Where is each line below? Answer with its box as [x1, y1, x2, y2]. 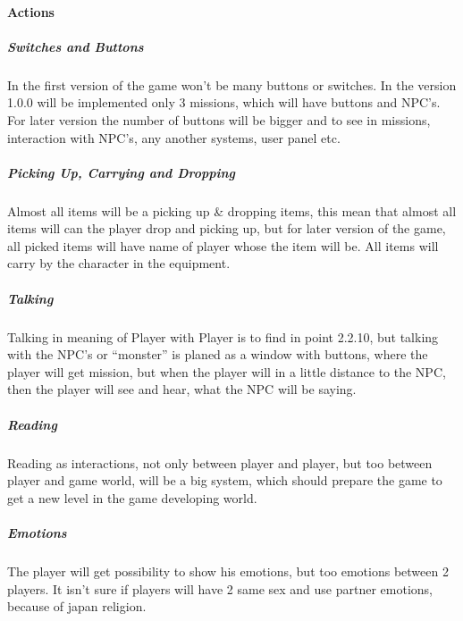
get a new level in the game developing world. [7, 488, 257, 507]
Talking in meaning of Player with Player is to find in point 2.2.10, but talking [7, 327, 439, 346]
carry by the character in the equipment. [7, 254, 231, 273]
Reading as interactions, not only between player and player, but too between [7, 453, 433, 472]
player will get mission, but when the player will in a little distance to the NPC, [7, 362, 446, 381]
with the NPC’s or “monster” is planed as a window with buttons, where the [7, 345, 428, 364]
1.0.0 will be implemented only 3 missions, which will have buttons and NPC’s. [7, 93, 441, 112]
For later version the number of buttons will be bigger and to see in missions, [7, 110, 431, 129]
